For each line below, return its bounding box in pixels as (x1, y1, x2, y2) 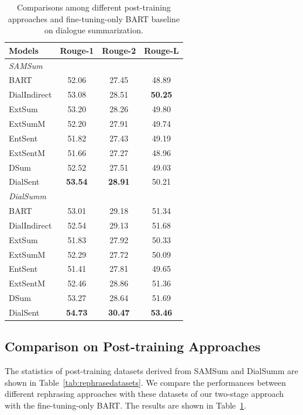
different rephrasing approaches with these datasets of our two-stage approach (5, 388, 284, 400)
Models (9, 44, 39, 56)
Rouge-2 (102, 44, 136, 56)
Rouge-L (144, 44, 179, 56)
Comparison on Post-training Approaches (5, 337, 261, 355)
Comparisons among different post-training (16, 1, 171, 13)
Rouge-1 (60, 44, 94, 56)
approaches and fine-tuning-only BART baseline (8, 12, 180, 25)
